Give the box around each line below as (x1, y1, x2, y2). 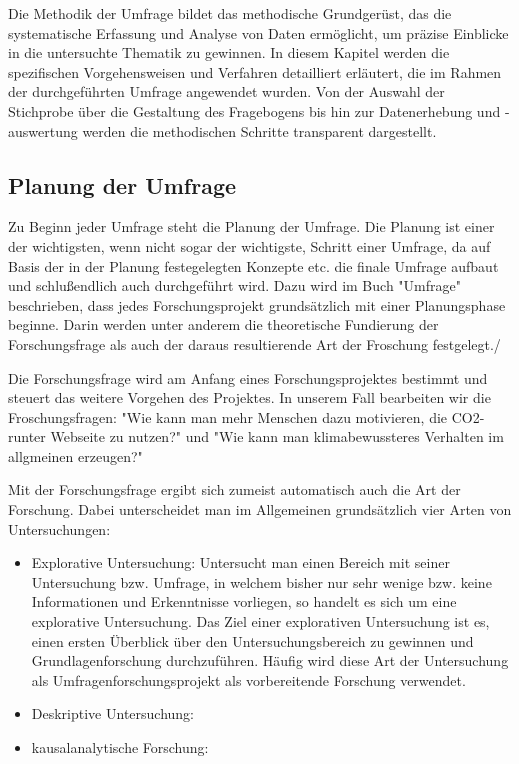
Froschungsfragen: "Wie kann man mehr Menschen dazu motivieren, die (8, 406, 448, 427)
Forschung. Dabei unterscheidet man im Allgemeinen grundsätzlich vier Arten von (8, 499, 512, 520)
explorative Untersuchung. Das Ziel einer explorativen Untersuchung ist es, (31, 611, 490, 632)
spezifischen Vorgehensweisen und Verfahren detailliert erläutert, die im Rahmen (8, 61, 502, 82)
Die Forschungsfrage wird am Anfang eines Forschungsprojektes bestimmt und (8, 367, 488, 388)
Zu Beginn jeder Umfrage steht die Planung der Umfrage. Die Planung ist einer (8, 216, 495, 237)
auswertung (8, 120, 78, 141)
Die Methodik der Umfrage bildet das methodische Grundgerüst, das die (8, 3, 452, 23)
